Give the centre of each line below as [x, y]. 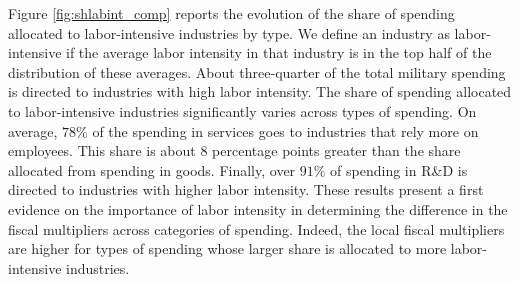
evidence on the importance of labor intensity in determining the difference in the [258, 208]
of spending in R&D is [399, 169]
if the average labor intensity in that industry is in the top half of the [279, 52]
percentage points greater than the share [336, 150]
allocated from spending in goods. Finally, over [152, 169]
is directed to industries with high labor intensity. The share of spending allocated [260, 91]
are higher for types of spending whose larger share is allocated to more [227, 248]
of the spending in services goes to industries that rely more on [285, 130]
